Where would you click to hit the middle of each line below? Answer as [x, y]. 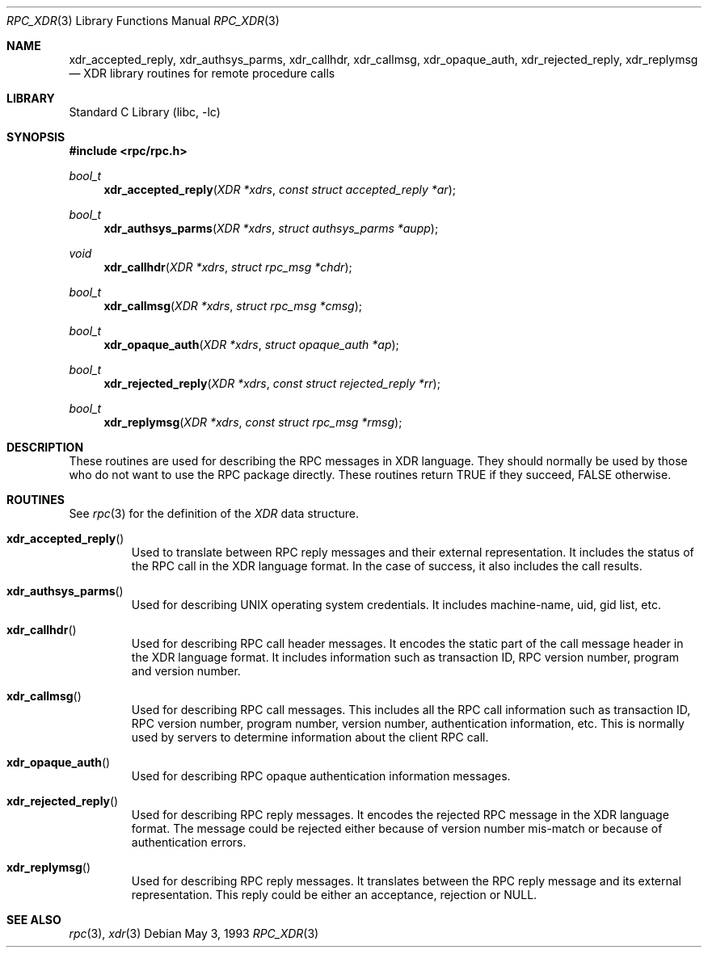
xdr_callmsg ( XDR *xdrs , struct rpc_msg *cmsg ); [233, 306]
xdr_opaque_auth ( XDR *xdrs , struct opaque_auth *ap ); [251, 345]
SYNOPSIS [36, 137]
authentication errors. [189, 842]
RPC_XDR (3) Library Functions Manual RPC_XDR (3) [143, 21]
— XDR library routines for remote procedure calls [202, 73]
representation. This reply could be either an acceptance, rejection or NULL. [334, 895]
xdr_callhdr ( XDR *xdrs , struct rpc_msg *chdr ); [228, 267]
